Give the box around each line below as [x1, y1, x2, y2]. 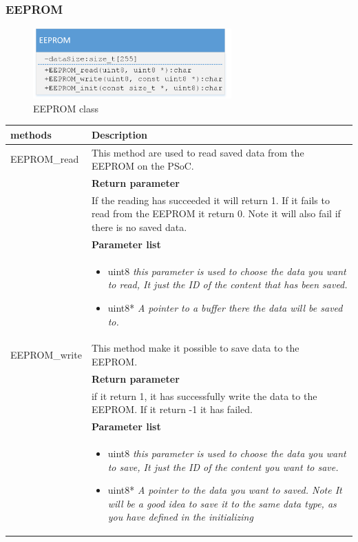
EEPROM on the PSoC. [91, 159, 194, 173]
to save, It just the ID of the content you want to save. [107, 459, 339, 474]
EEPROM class [33, 101, 99, 115]
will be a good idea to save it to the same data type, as [107, 496, 337, 510]
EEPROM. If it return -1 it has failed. [91, 402, 253, 416]
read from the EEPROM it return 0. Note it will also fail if [91, 206, 341, 221]
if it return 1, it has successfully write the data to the [91, 388, 317, 403]
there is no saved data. [91, 220, 187, 234]
